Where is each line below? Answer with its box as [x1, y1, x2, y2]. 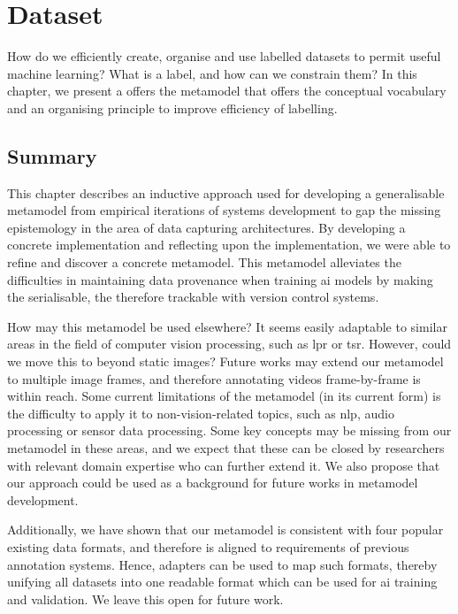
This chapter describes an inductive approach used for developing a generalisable [7, 183, 445, 202]
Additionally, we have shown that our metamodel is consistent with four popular [7, 520, 444, 539]
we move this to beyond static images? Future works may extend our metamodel [7, 352, 444, 371]
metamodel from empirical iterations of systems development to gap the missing [7, 201, 441, 219]
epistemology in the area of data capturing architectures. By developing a [7, 218, 406, 236]
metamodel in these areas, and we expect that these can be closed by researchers [7, 439, 445, 457]
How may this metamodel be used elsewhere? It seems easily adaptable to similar [7, 317, 447, 335]
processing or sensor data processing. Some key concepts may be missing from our [7, 421, 452, 440]
